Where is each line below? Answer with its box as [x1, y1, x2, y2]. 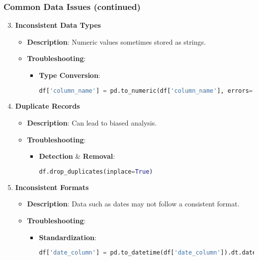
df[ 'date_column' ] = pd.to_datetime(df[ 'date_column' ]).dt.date [39, 249, 257, 257]
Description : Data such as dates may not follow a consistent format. [27, 198, 240, 209]
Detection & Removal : [39, 151, 115, 161]
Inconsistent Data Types [15, 20, 101, 30]
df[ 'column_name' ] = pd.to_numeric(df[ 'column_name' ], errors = [39, 87, 253, 94]
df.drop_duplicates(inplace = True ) [39, 168, 153, 175]
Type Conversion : [39, 70, 100, 80]
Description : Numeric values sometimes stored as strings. [27, 36, 206, 47]
